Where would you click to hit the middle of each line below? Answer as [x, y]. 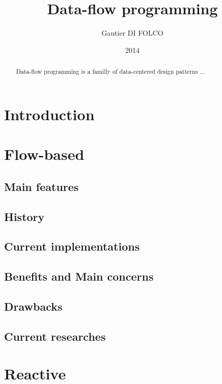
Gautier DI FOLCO [132, 33]
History [24, 216]
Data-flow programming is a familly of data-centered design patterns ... [110, 72]
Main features [41, 186]
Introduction [49, 114]
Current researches [55, 336]
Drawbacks [33, 306]
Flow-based [44, 154]
